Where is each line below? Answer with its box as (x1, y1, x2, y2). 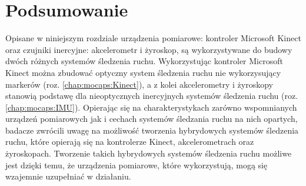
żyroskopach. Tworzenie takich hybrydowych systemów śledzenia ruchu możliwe (5, 147, 292, 160)
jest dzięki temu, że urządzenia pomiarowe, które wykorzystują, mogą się (5, 158, 268, 171)
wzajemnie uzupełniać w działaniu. (5, 170, 131, 182)
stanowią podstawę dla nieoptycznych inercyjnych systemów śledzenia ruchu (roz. (5, 89, 298, 102)
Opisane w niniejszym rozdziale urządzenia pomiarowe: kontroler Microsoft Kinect (5, 32, 301, 44)
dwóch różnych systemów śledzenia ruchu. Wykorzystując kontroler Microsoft (5, 55, 283, 67)
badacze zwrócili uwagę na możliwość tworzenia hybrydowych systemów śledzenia (5, 124, 299, 136)
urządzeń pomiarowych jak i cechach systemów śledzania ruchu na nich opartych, (5, 112, 298, 125)
